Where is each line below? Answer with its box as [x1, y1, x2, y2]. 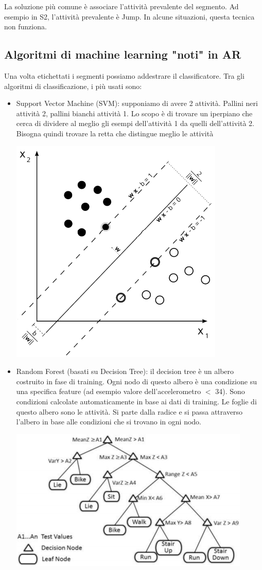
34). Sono [215, 386, 245, 397]
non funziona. [4, 21, 47, 32]
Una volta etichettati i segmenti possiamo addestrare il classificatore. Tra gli [4, 70, 244, 81]
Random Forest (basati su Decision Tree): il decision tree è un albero [16, 366, 234, 377]
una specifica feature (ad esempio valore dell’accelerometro [16, 386, 201, 397]
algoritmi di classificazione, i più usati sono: [4, 80, 142, 91]
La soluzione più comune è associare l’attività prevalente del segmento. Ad [4, 1, 239, 11]
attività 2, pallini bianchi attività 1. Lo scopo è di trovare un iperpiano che [16, 108, 253, 118]
